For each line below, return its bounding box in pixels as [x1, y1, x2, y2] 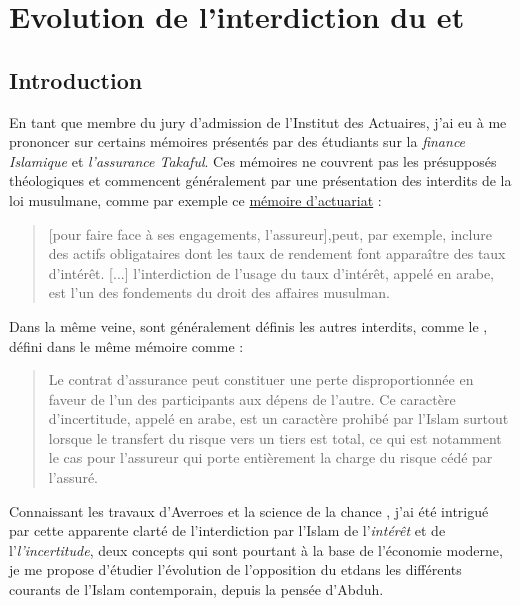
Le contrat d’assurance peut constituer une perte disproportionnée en [48, 369, 474, 390]
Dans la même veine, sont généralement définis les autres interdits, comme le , [9, 315, 488, 336]
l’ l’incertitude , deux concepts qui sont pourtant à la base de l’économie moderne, [9, 539, 503, 560]
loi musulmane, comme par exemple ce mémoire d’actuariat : [9, 189, 382, 210]
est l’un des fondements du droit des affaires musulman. [48, 282, 390, 303]
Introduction [9, 64, 143, 95]
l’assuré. [48, 467, 98, 488]
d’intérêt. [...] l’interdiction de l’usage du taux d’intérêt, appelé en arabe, [48, 262, 494, 283]
